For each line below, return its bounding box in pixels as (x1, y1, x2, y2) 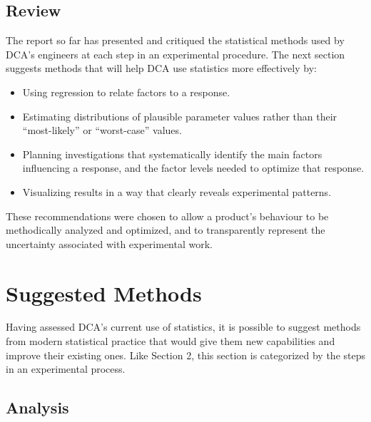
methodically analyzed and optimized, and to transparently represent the (6, 222, 325, 237)
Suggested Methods (6, 278, 202, 307)
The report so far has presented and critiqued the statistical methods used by (6, 33, 345, 48)
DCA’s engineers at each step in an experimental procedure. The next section (6, 46, 345, 61)
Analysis (6, 396, 69, 418)
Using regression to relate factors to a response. (22, 84, 230, 99)
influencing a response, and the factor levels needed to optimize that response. (22, 160, 365, 175)
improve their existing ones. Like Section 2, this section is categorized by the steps (6, 347, 366, 362)
